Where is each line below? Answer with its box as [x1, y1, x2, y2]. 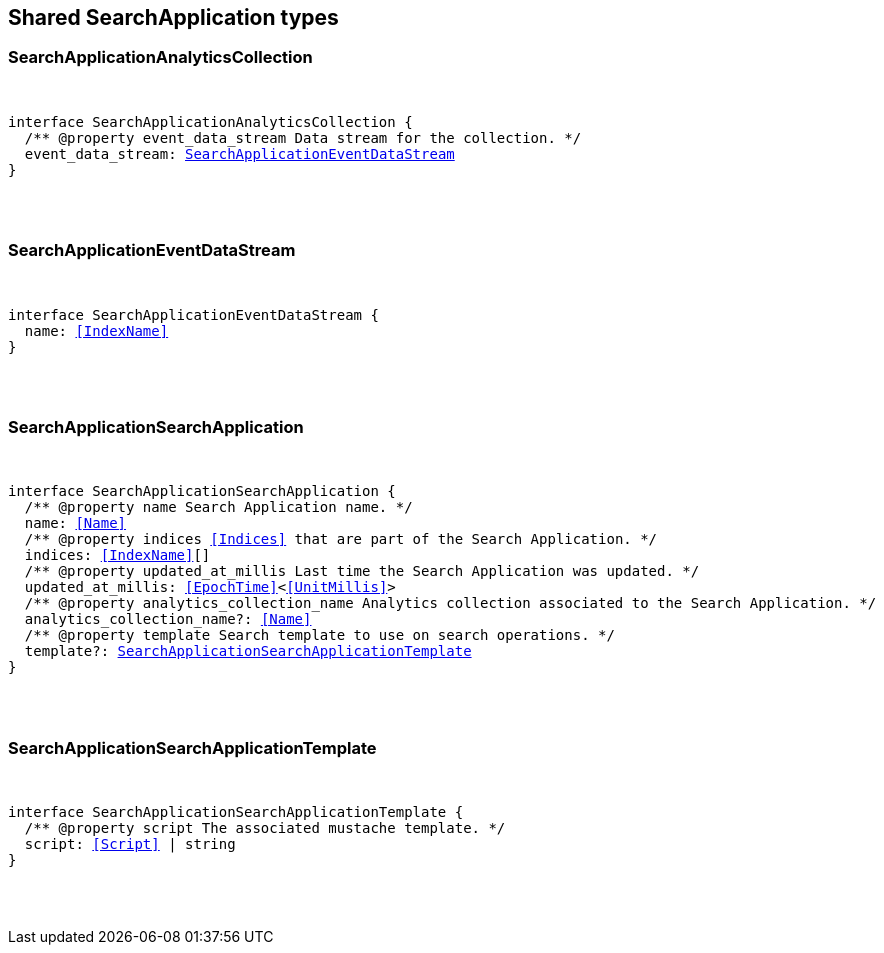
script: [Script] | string [24, 836, 236, 853]
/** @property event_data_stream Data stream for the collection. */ [24, 129, 582, 146]
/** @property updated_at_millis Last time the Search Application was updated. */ [24, 563, 700, 580]
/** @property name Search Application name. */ [24, 499, 413, 516]
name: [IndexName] [24, 322, 169, 339]
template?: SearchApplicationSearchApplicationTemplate [24, 643, 472, 660]
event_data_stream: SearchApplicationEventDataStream [24, 145, 455, 162]
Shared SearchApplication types [8, 5, 339, 30]
